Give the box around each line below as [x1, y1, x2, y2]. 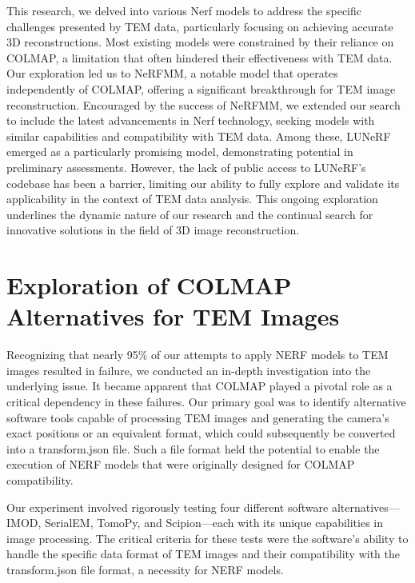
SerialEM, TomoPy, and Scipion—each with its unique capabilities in [45, 514, 384, 531]
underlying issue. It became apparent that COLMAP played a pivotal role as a [6, 377, 393, 394]
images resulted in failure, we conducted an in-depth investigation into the [6, 361, 371, 378]
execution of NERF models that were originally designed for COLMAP [6, 456, 355, 473]
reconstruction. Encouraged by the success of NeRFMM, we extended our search [6, 96, 401, 113]
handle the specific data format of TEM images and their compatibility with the [6, 545, 401, 562]
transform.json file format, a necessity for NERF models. [6, 561, 284, 577]
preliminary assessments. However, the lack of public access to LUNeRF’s [6, 158, 366, 175]
